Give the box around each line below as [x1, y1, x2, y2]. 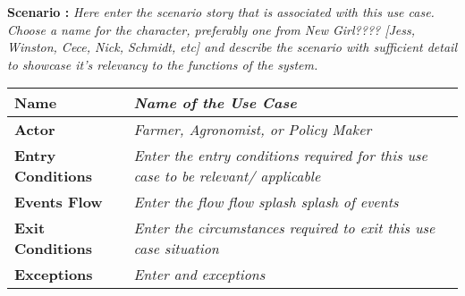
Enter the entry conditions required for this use [133, 145, 427, 166]
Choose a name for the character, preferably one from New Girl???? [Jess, [7, 20, 416, 38]
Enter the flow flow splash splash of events [133, 191, 399, 213]
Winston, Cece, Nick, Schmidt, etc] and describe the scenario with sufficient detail [7, 38, 457, 56]
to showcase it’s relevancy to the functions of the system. [7, 55, 318, 73]
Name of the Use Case [133, 92, 297, 114]
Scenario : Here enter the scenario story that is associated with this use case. [7, 3, 435, 21]
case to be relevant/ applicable [133, 165, 321, 187]
